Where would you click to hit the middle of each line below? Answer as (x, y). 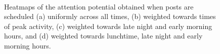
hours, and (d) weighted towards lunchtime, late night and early (103, 36)
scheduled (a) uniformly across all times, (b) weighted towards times (110, 16)
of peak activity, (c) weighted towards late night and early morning (108, 26)
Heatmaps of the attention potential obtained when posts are (99, 6)
